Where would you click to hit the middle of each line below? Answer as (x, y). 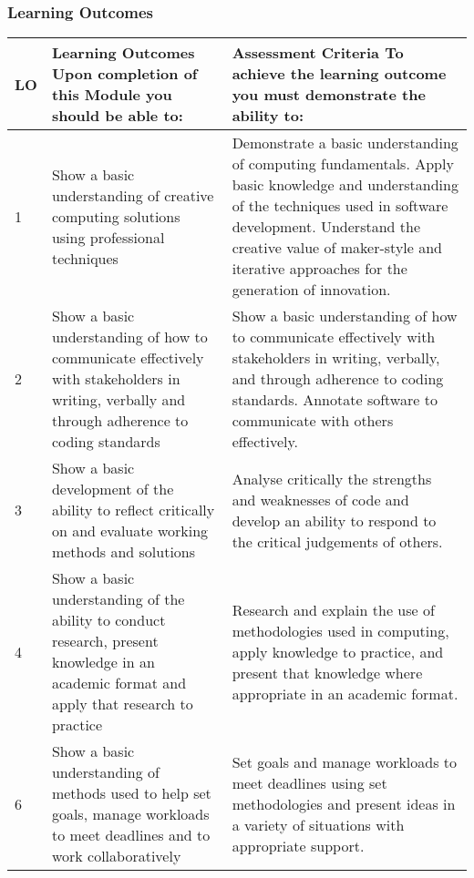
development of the (113, 489)
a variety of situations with (318, 824)
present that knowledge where (327, 672)
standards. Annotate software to (335, 400)
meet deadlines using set (309, 782)
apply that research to (122, 704)
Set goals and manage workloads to (345, 761)
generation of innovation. (311, 290)
